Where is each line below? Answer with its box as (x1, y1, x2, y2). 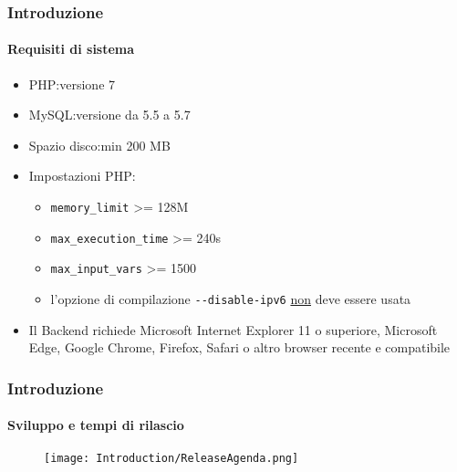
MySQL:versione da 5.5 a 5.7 (28, 105, 191, 124)
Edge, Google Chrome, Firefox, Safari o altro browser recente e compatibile (28, 338, 451, 357)
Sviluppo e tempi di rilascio (7, 415, 184, 435)
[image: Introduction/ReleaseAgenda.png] (44, 452, 299, 466)
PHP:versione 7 (28, 74, 116, 93)
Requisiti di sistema (7, 39, 135, 58)
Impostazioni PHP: (28, 166, 136, 185)
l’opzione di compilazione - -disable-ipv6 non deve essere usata (50, 288, 411, 308)
